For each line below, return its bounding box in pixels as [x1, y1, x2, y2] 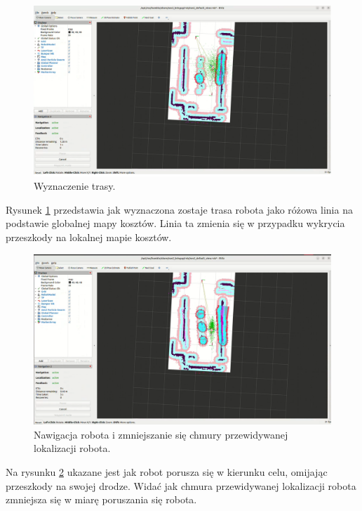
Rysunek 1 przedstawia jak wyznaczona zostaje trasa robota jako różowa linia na [6, 202, 353, 216]
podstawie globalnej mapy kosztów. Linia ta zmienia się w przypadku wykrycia [6, 216, 345, 231]
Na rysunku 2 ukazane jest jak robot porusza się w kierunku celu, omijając [6, 465, 328, 479]
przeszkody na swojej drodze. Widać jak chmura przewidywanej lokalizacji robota [6, 478, 356, 493]
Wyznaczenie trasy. [34, 179, 116, 193]
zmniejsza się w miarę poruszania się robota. [6, 492, 197, 507]
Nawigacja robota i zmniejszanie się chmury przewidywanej [34, 427, 288, 441]
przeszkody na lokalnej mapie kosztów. [6, 230, 172, 245]
